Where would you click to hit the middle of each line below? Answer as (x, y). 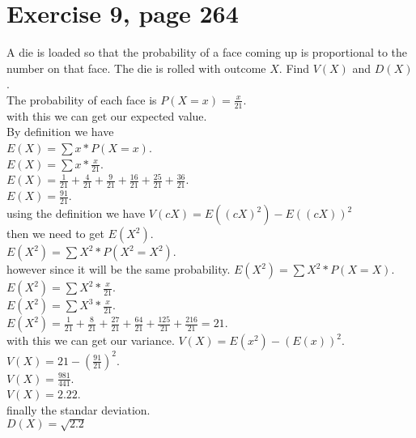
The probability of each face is (82, 99)
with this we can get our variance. (91, 340)
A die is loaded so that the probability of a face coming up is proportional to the (207, 52)
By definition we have (60, 132)
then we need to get (55, 233)
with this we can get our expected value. (107, 115)
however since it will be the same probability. (119, 269)
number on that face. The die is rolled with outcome (136, 68)
